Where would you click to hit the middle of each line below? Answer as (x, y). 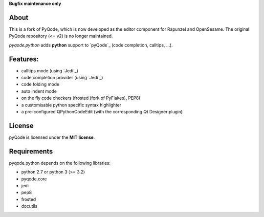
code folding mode (40, 84)
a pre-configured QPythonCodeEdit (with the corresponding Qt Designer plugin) (102, 111)
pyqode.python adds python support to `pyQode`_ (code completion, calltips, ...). (91, 45)
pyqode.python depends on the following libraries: (60, 163)
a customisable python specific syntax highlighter (71, 105)
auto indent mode (39, 91)
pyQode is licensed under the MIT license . (52, 137)
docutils (29, 206)
